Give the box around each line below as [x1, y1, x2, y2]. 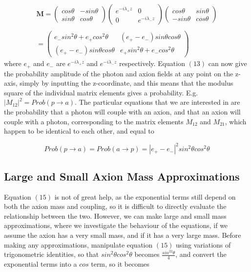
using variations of [176, 239, 231, 249]
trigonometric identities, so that [4, 249, 99, 259]
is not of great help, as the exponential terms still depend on [54, 191, 236, 202]
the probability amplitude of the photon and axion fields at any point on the [4, 68, 233, 78]
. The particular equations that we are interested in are [75, 97, 240, 107]
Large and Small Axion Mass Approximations [4, 168, 240, 183]
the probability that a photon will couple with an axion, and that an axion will [4, 107, 241, 117]
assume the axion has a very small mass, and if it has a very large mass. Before [4, 229, 241, 240]
